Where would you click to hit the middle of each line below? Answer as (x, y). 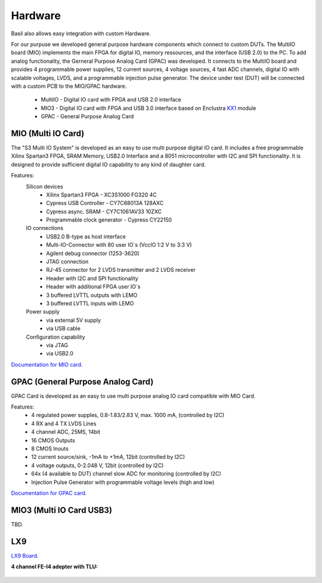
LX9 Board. (25, 556)
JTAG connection (67, 262)
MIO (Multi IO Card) (48, 134)
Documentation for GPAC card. (49, 493)
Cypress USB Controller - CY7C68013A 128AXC (105, 203)
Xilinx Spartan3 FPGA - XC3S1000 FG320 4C (102, 195)
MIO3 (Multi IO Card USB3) (62, 510)
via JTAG (57, 345)
